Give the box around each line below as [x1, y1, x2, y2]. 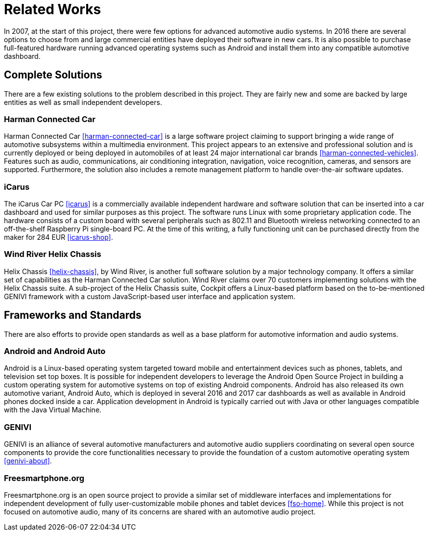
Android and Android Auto [4, 346, 106, 357]
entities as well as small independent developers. [4, 98, 162, 106]
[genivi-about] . [4, 457, 52, 465]
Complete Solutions [4, 69, 102, 81]
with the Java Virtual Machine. [4, 406, 102, 414]
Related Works [4, 1, 101, 18]
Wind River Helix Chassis [4, 249, 101, 259]
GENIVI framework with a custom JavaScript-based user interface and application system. [4, 292, 296, 301]
